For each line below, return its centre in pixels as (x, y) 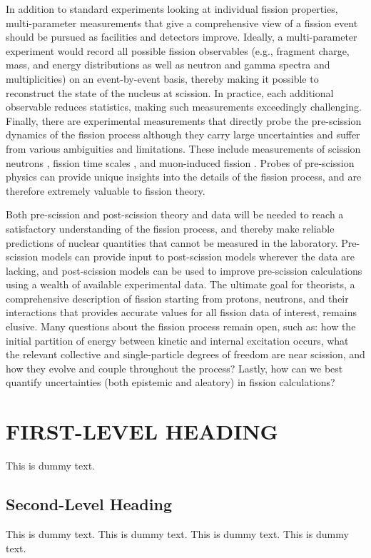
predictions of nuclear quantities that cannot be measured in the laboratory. (172, 242)
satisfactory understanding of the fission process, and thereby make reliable (170, 228)
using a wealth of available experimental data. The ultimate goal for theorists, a (181, 284)
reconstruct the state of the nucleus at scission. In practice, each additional (170, 92)
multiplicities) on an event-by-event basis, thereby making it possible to (162, 78)
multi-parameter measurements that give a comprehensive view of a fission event (182, 22)
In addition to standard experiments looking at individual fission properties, (172, 9)
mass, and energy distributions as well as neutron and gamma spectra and (168, 65)
